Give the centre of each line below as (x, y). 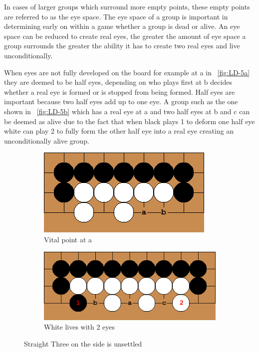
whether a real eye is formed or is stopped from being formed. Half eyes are (120, 91)
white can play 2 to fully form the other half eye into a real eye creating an (119, 131)
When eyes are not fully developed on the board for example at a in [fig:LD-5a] (127, 72)
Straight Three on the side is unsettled (83, 343)
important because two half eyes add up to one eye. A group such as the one (121, 101)
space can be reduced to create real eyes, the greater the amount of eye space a (125, 36)
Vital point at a (68, 239)
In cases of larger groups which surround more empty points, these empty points (127, 6)
